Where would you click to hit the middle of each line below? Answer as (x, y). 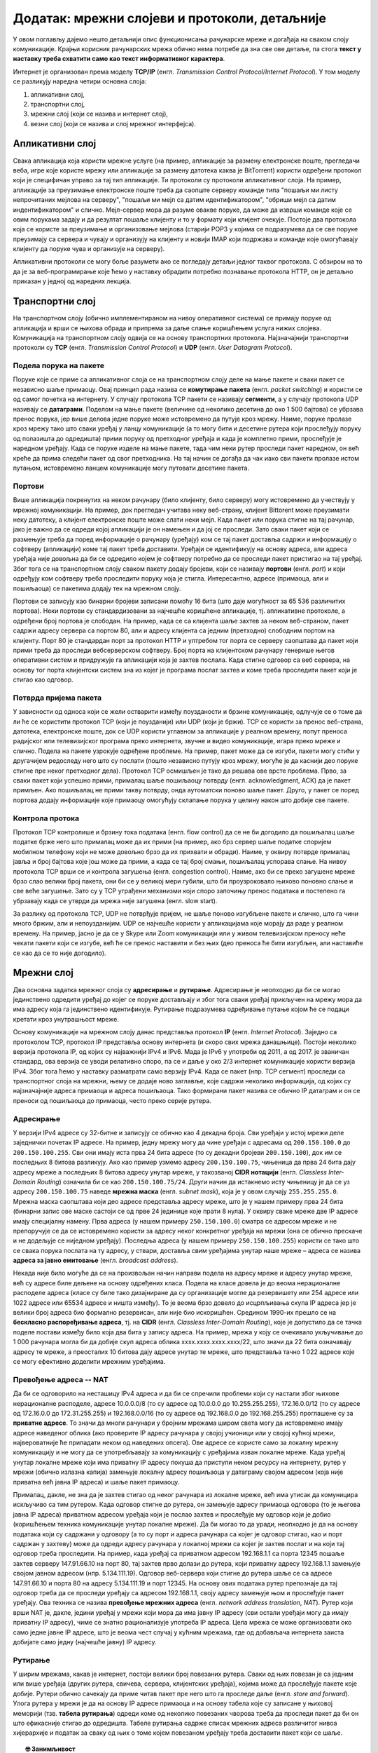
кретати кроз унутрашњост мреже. (66, 1019)
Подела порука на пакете (59, 366)
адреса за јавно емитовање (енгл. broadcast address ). (96, 1260)
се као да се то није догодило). (59, 953)
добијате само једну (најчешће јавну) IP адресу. (85, 1642)
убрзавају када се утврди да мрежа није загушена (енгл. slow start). (115, 900)
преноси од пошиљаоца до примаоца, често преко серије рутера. (112, 1100)
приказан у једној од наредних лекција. (72, 281)
